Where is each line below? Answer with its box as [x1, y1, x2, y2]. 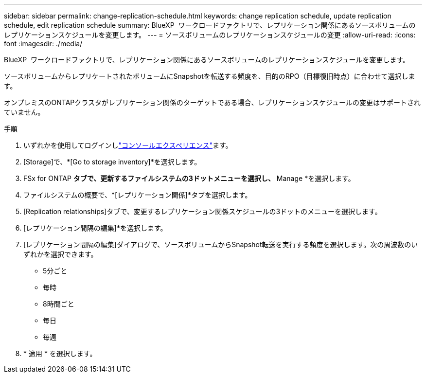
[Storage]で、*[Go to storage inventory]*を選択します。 [23, 158, 201, 166]
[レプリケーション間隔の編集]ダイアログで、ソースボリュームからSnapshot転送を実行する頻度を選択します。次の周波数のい [23, 240, 418, 249]
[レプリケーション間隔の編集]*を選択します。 [23, 224, 167, 232]
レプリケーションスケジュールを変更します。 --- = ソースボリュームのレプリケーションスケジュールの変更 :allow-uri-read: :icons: [4, 31, 416, 39]
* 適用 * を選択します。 [23, 349, 97, 358]
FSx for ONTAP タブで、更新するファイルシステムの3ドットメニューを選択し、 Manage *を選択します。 [23, 174, 355, 182]
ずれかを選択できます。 [23, 250, 98, 258]
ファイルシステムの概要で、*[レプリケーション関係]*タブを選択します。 [23, 191, 252, 199]
